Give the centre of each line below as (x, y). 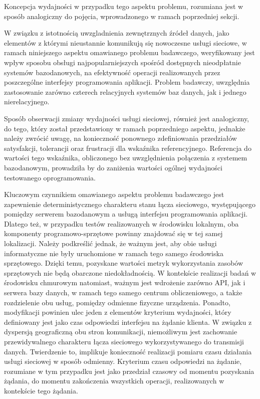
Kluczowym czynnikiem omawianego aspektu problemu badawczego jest (114, 194)
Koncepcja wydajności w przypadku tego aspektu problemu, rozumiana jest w (124, 6)
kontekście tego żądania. (41, 390)
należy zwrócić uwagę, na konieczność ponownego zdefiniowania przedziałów (120, 138)
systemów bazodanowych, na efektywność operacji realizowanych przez (112, 72)
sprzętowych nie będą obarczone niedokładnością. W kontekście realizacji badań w (130, 272)
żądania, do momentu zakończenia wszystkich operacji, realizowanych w (114, 381)
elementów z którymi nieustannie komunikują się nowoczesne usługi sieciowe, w (125, 42)
